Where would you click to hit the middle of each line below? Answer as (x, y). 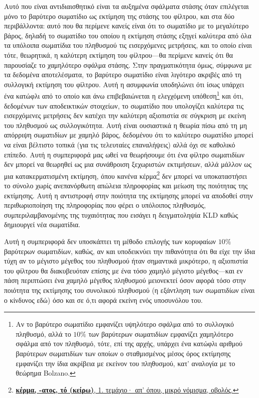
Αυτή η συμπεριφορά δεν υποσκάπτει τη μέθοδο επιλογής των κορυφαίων (110, 241)
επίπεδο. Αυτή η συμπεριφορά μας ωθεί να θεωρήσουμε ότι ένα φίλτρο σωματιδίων (124, 154)
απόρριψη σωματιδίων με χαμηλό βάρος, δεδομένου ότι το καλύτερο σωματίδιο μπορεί (129, 135)
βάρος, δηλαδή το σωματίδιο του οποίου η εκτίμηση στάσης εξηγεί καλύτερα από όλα (128, 35)
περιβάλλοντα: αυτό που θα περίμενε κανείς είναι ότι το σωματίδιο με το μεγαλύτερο (127, 26)
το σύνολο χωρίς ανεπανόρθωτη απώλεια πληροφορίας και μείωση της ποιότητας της (126, 185)
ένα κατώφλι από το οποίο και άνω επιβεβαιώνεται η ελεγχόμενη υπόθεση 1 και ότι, (124, 95)
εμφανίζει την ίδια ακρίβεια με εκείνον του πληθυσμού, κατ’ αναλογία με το (126, 363)
